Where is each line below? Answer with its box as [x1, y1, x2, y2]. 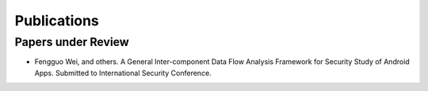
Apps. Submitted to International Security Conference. [34, 68, 212, 78]
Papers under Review [14, 35, 130, 49]
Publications [14, 12, 99, 29]
